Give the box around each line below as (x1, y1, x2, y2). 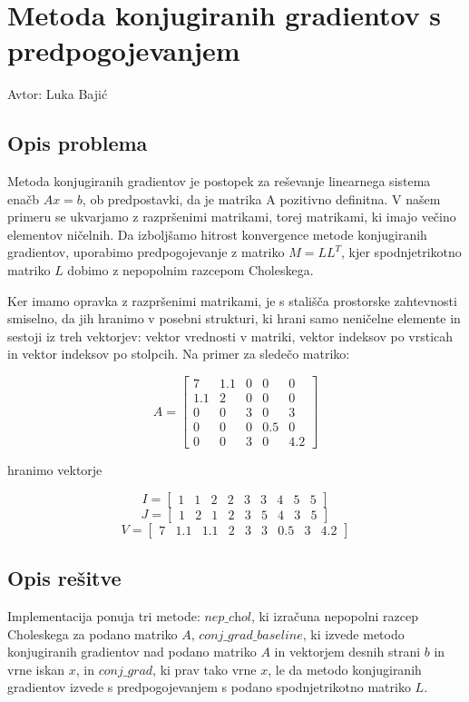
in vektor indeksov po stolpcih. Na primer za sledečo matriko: (7, 344, 350, 363)
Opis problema (7, 129, 148, 157)
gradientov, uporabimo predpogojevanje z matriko (7, 242, 285, 262)
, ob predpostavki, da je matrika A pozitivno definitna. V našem (82, 189, 441, 208)
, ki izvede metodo (302, 624, 405, 643)
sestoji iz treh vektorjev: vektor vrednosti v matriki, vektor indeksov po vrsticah (7, 326, 454, 345)
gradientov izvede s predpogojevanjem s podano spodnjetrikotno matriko (7, 677, 411, 697)
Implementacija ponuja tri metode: (7, 607, 200, 625)
